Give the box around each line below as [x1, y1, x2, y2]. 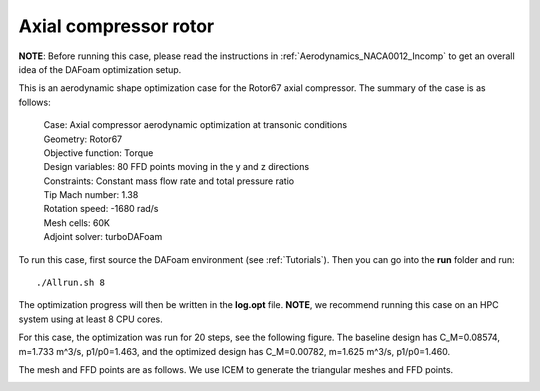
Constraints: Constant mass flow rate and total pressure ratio [43, 175, 295, 187]
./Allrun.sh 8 [36, 277, 105, 289]
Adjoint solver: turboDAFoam [43, 231, 163, 243]
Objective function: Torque [43, 146, 154, 159]
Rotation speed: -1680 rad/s [43, 203, 159, 215]
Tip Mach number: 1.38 [43, 189, 139, 201]
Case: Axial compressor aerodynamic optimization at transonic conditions [43, 119, 348, 131]
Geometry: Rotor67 [43, 133, 123, 145]
